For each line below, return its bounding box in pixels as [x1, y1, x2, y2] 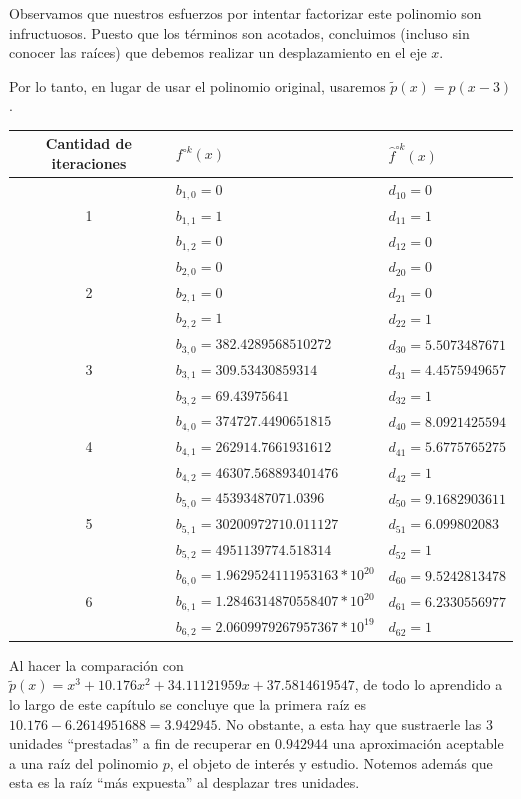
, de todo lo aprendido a [354, 674, 503, 695]
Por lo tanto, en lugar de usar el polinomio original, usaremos [9, 75, 386, 96]
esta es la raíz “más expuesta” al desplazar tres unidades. [9, 772, 360, 793]
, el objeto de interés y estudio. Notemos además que [169, 752, 493, 773]
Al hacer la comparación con [9, 654, 184, 675]
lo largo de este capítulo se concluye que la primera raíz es [9, 694, 366, 714]
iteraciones [51, 153, 127, 174]
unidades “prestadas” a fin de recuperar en [9, 733, 271, 754]
